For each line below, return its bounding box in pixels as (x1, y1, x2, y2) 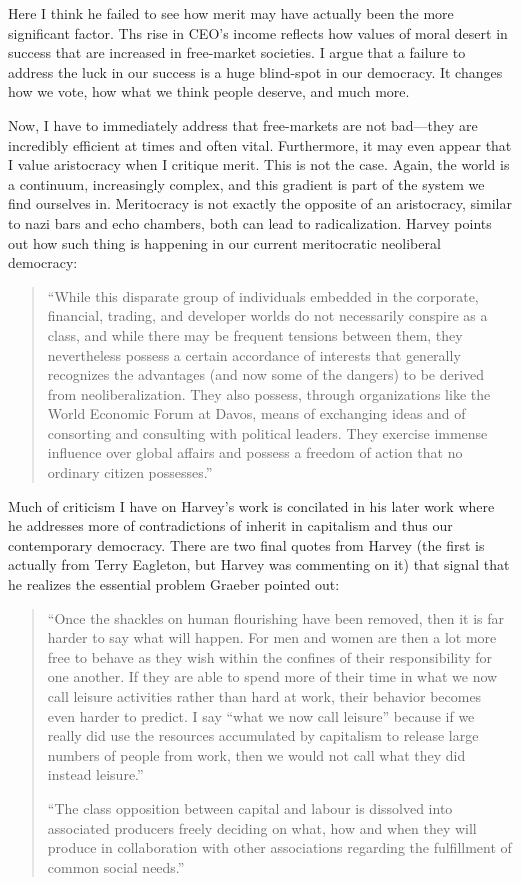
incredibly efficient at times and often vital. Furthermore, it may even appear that (8, 134, 512, 155)
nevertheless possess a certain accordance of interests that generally (47, 344, 461, 365)
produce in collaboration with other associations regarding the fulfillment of (47, 837, 512, 858)
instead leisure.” (47, 764, 144, 785)
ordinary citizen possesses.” (47, 462, 213, 483)
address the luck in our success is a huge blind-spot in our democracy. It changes (8, 61, 503, 82)
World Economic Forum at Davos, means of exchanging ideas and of (47, 403, 466, 424)
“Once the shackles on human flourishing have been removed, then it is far (47, 607, 504, 628)
